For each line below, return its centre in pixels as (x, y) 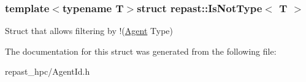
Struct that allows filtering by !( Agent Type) (89, 31)
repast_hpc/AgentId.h (48, 71)
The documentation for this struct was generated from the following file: (141, 51)
